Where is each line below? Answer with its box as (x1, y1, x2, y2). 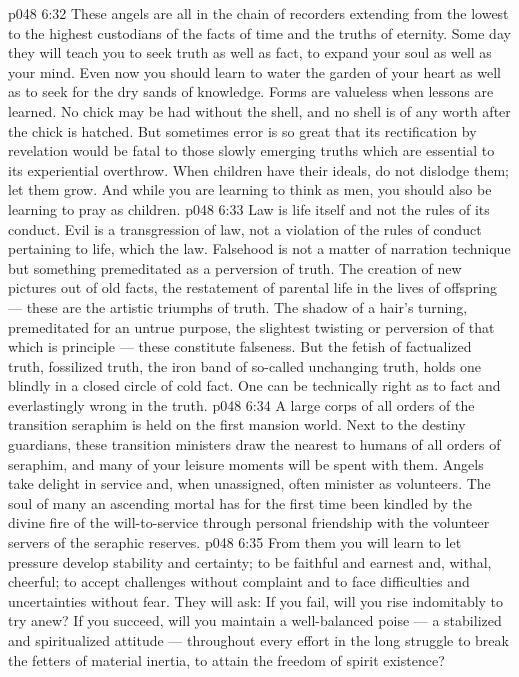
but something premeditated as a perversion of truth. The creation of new (8, 257, 462, 278)
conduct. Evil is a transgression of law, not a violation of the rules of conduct (8, 218, 482, 239)
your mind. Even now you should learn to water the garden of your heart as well (8, 61, 501, 82)
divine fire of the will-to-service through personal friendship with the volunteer (8, 512, 490, 533)
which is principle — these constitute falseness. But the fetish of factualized (8, 336, 472, 357)
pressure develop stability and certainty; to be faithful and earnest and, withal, (8, 551, 492, 572)
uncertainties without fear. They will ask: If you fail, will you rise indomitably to (8, 590, 504, 611)
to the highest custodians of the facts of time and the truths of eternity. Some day (8, 22, 511, 43)
